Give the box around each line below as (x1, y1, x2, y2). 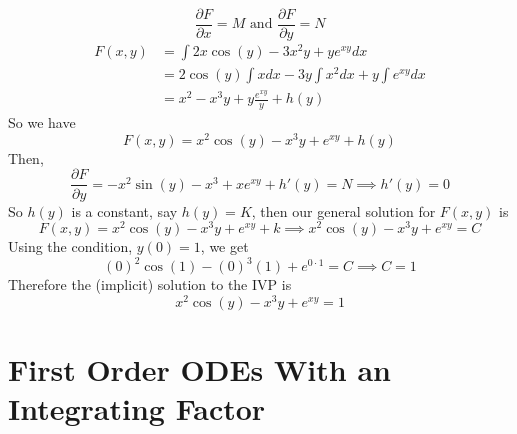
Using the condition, (8, 236, 133, 257)
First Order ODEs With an (8, 349, 391, 390)
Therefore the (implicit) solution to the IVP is (8, 274, 292, 295)
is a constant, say (71, 200, 178, 221)
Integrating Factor (8, 388, 266, 429)
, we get (200, 236, 249, 257)
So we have (8, 112, 76, 133)
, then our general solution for (251, 200, 436, 221)
